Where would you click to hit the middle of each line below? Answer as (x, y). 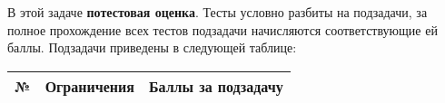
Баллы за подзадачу (216, 86)
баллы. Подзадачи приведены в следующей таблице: (152, 47)
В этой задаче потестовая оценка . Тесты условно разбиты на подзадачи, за (218, 12)
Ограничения (89, 86)
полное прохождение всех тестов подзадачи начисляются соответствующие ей (222, 29)
